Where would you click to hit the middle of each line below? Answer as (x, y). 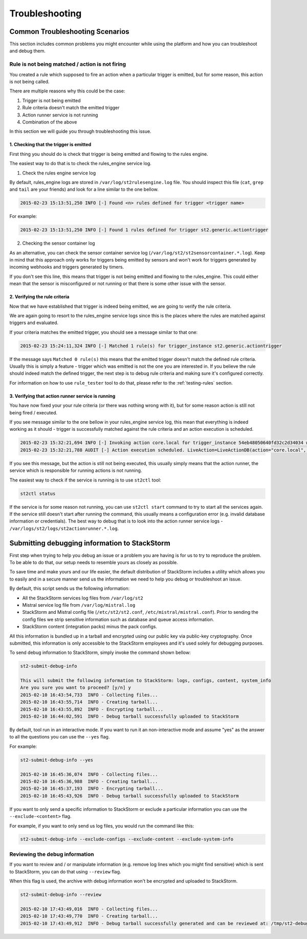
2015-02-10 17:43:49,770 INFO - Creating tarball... (89, 916)
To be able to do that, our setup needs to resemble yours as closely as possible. (94, 563)
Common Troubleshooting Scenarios (70, 32)
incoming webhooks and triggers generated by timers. (67, 267)
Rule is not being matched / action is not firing (68, 64)
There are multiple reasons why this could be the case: (67, 91)
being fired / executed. (34, 412)
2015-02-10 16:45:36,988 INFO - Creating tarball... (89, 781)
